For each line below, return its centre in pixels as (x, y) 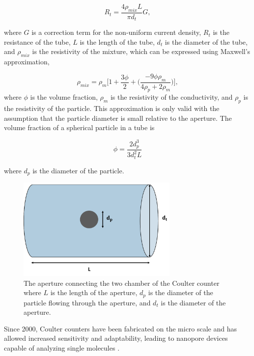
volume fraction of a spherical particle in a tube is (79, 127)
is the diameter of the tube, (206, 41)
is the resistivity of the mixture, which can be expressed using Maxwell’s (141, 51)
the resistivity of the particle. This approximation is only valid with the (112, 108)
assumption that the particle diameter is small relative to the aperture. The (118, 118)
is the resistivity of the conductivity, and (171, 97)
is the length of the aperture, (94, 292)
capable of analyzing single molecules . (62, 348)
